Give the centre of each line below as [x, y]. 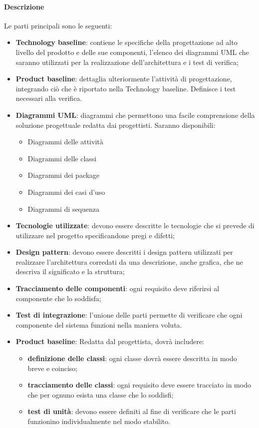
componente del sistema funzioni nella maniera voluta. [99, 324]
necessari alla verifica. [49, 98]
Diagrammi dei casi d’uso [66, 192]
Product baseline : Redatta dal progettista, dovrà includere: [110, 341]
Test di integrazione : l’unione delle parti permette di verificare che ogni [129, 315]
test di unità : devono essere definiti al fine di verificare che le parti [132, 411]
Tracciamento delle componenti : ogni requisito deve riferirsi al [118, 288]
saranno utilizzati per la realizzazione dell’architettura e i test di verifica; [127, 62]
